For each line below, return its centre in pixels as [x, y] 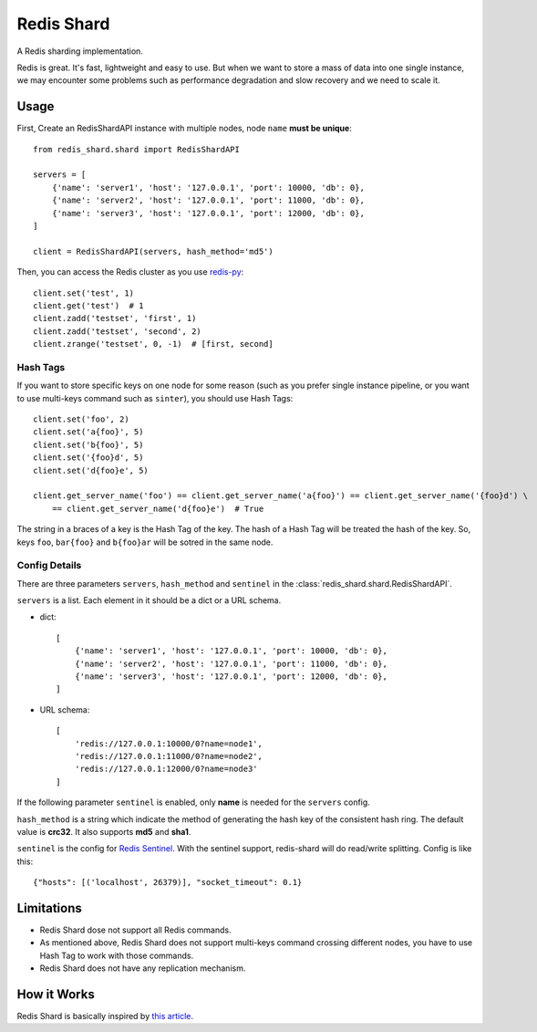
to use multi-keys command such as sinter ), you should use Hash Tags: [155, 398]
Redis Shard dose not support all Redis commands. [135, 930]
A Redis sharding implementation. [80, 51]
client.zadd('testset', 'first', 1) [115, 318]
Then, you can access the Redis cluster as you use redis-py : [130, 272]
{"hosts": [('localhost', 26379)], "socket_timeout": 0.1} [168, 882]
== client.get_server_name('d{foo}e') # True [158, 508]
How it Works [56, 994]
